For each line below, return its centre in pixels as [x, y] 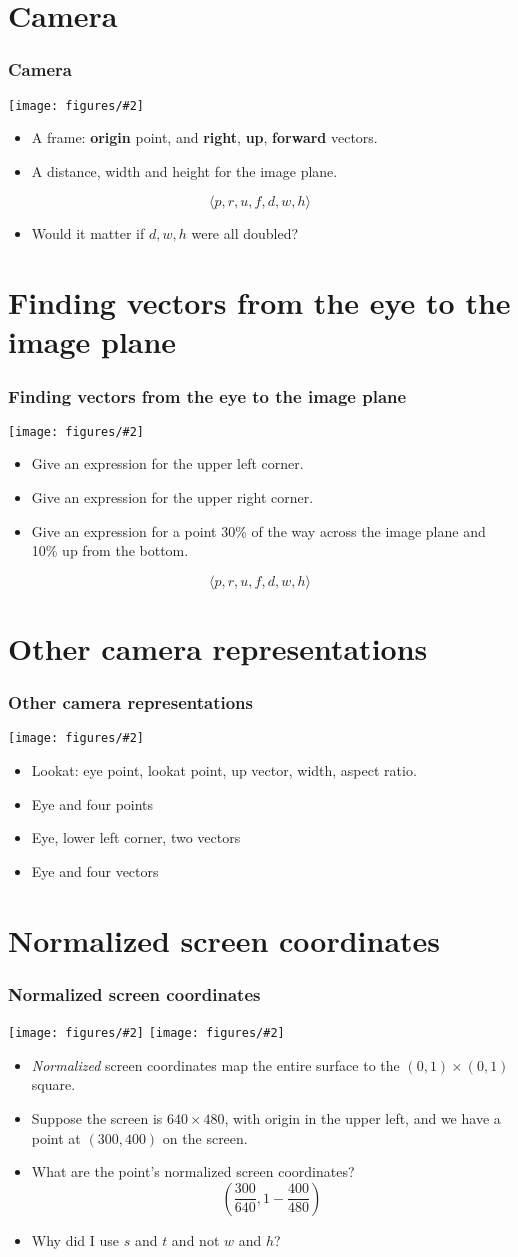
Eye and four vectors [95, 870]
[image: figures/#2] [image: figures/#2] [146, 1033]
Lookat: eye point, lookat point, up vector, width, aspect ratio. [224, 770]
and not [195, 1239]
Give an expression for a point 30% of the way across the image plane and [258, 530]
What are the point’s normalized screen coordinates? [193, 1171]
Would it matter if [88, 233]
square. [53, 1084]
